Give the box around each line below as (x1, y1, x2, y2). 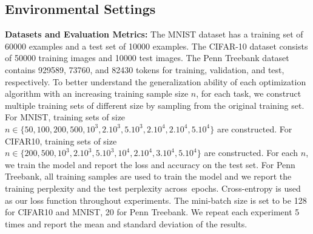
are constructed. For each (204, 146, 298, 159)
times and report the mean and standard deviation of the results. (5, 217, 247, 230)
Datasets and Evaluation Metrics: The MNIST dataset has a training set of (5, 28, 303, 41)
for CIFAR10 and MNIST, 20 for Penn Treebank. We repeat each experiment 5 (5, 206, 300, 218)
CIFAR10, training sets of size (5, 134, 117, 147)
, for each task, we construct (196, 87, 301, 100)
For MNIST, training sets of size (5, 111, 126, 123)
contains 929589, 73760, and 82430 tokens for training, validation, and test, (5, 63, 284, 76)
